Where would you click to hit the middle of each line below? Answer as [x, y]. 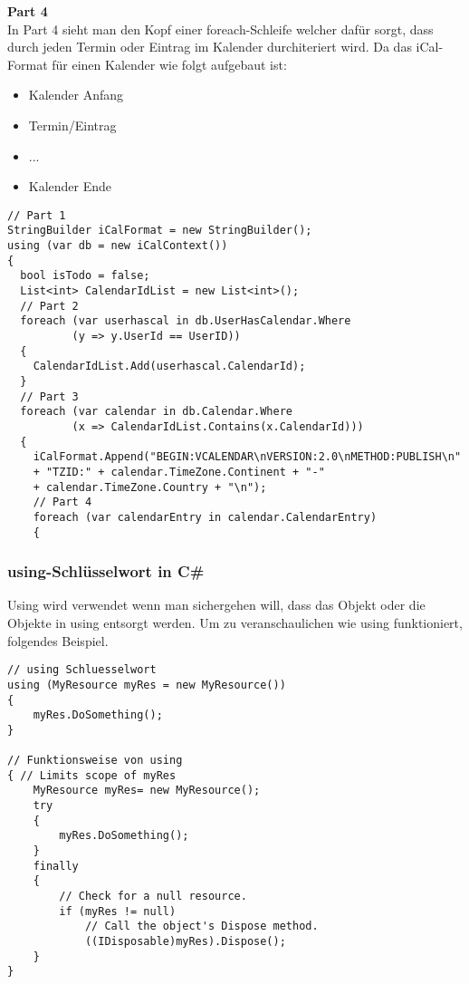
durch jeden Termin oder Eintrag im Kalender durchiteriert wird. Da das [210, 47]
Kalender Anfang [76, 95]
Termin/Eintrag [72, 125]
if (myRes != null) [118, 911]
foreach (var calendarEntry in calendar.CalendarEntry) [205, 517]
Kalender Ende [70, 186]
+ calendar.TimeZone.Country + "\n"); [150, 487]
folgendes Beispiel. [58, 640]
